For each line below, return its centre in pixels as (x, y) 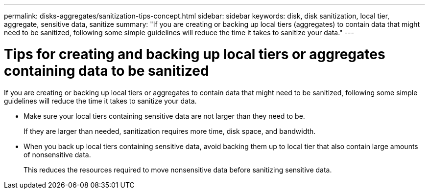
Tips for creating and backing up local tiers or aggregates (195, 54)
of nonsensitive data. (57, 154)
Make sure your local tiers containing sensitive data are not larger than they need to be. (164, 116)
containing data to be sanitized (107, 71)
